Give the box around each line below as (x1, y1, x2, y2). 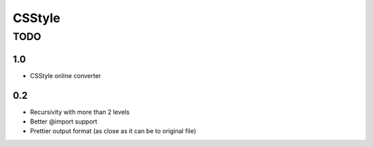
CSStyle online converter (30, 71, 102, 79)
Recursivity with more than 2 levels (30, 108, 130, 116)
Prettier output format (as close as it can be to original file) (30, 127, 197, 135)
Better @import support (30, 117, 98, 126)
